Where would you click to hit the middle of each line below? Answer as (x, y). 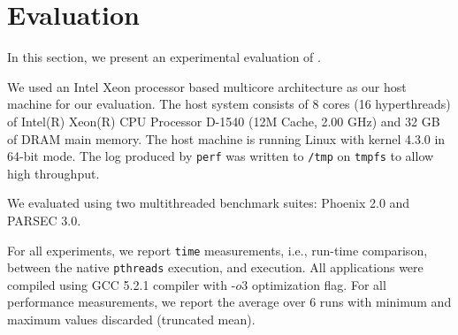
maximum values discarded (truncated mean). (131, 320)
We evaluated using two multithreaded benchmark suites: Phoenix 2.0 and (209, 203)
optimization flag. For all (319, 284)
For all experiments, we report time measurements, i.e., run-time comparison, (218, 250)
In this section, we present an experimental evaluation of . (164, 57)
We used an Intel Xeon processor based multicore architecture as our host (207, 86)
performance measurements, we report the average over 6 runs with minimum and (229, 302)
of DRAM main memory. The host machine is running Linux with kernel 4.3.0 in (226, 138)
